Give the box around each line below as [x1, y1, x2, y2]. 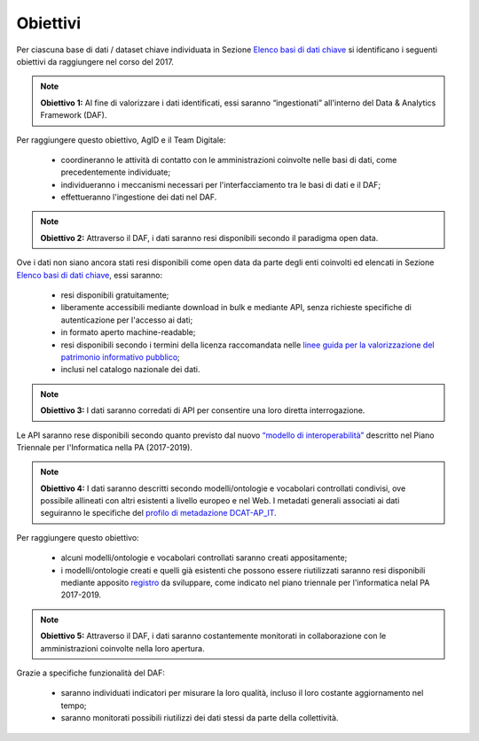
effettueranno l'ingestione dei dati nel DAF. [60, 191, 217, 203]
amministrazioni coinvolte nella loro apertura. [40, 643, 205, 653]
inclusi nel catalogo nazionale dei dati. [60, 364, 200, 375]
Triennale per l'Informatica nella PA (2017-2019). [16, 441, 192, 452]
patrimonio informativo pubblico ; [60, 351, 181, 363]
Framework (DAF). [40, 110, 107, 121]
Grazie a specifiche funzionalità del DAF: [16, 667, 166, 678]
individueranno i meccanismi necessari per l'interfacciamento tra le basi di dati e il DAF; [60, 179, 381, 190]
